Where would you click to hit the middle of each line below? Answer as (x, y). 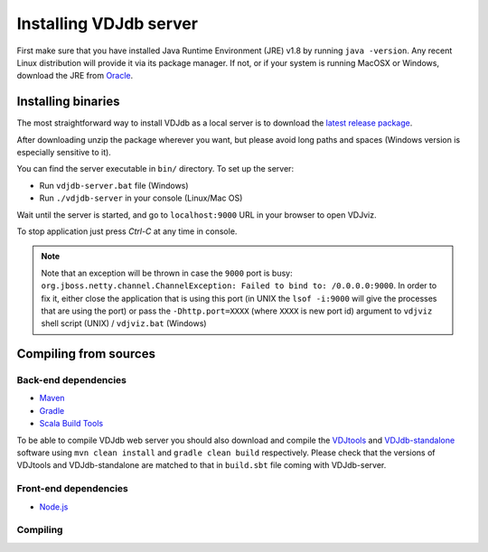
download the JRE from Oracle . (75, 76)
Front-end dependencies (72, 489)
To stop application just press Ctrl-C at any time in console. (127, 231)
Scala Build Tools (71, 424)
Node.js (54, 507)
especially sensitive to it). (64, 153)
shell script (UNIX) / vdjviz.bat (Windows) (124, 323)
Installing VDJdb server (108, 23)
